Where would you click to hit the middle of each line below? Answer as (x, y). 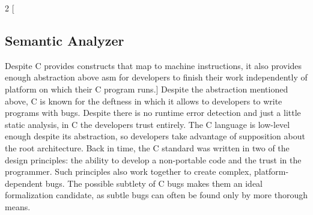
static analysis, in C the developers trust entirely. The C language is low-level (147, 124)
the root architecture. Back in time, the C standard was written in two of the (147, 147)
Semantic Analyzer (65, 40)
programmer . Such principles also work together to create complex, (128, 171)
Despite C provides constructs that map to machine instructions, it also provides (153, 65)
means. (18, 206)
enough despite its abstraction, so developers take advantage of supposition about (155, 136)
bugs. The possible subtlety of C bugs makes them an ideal (154, 183)
